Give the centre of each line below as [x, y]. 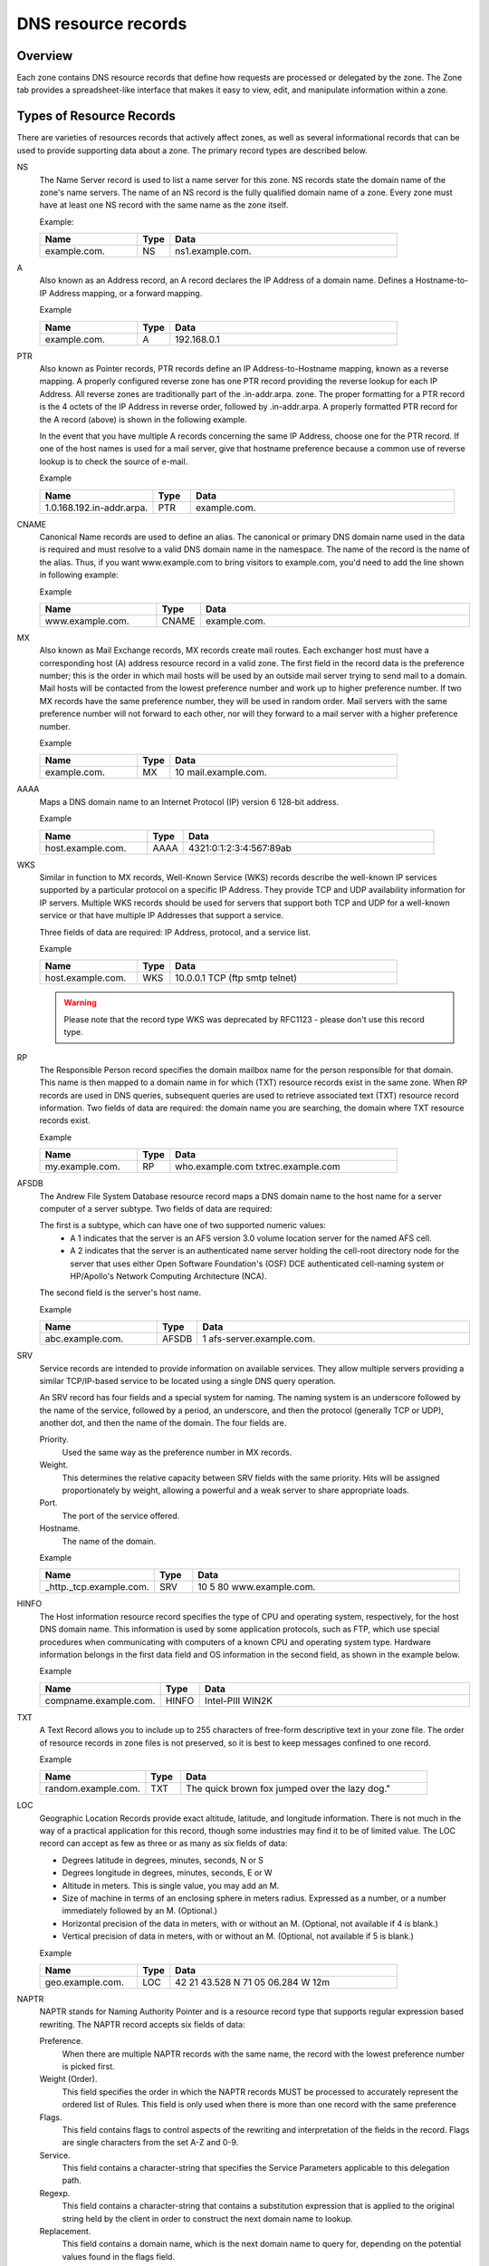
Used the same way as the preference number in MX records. [177, 1452]
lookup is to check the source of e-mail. [114, 461]
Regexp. [55, 2193]
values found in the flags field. [119, 2256]
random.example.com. [92, 1788]
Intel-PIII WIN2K [239, 1700]
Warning [80, 1002]
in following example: [79, 575]
